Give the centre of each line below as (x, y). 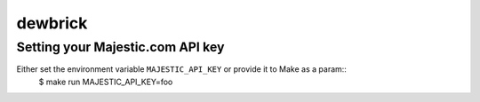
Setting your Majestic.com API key (120, 47)
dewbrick (52, 23)
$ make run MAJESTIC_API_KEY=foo (106, 82)
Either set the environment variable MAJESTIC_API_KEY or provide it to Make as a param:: (181, 69)
